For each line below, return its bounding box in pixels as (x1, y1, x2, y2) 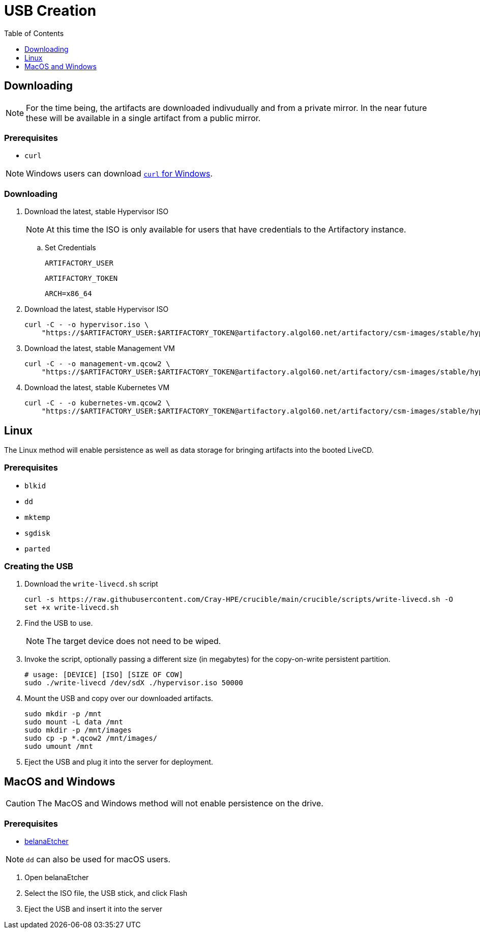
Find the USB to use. (24, 619, 93, 628)
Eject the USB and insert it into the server (24, 905, 163, 914)
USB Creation (4, 2, 97, 19)
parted (24, 544, 50, 553)
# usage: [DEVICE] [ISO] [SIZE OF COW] (24, 670, 183, 679)
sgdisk (24, 529, 50, 537)
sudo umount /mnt (24, 742, 93, 751)
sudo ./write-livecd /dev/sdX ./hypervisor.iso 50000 (24, 679, 243, 687)
